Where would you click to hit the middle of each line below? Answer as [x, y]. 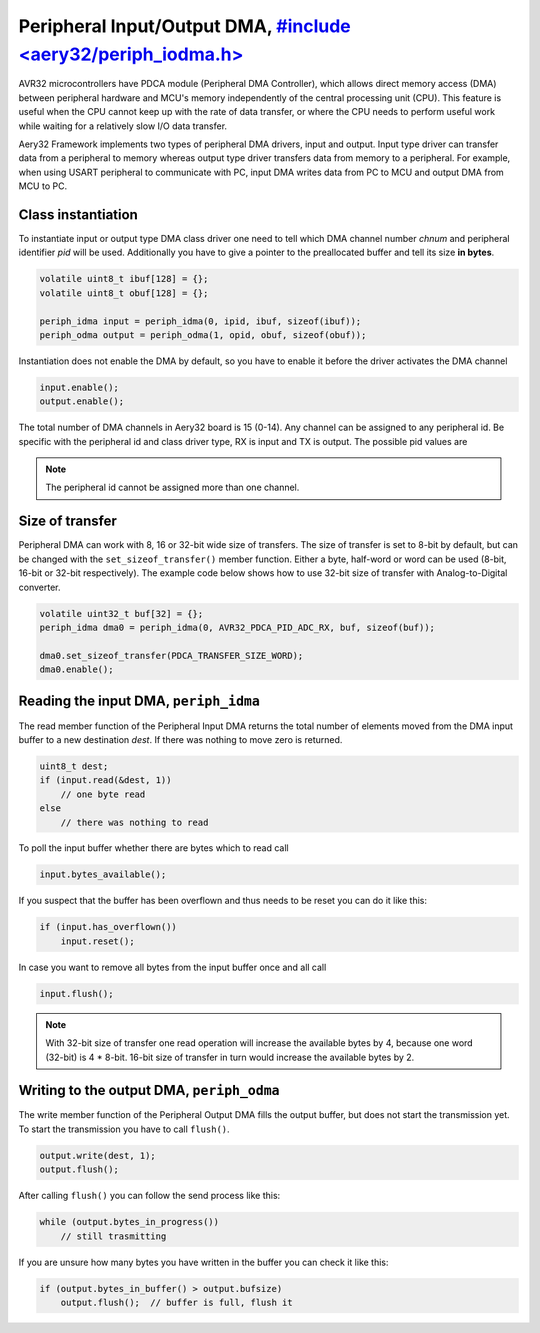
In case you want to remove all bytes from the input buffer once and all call [172, 967]
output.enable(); [82, 401]
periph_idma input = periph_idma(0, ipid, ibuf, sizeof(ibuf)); [200, 321]
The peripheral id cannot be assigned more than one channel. [172, 487]
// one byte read [103, 794]
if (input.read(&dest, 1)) [105, 780]
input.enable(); [79, 387]
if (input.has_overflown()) [108, 927]
